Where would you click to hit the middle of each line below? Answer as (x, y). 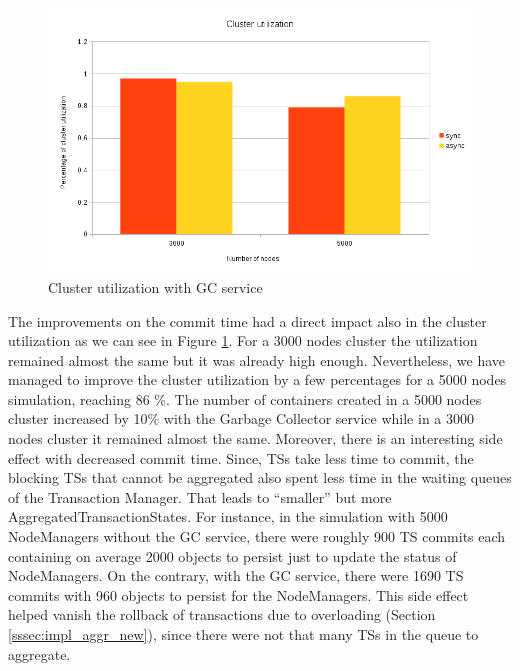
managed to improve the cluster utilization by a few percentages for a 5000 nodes (257, 379)
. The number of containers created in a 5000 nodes (324, 398)
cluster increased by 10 (78, 418)
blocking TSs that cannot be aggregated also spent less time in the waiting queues (260, 477)
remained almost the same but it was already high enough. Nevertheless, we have (257, 359)
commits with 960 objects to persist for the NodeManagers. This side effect (238, 594)
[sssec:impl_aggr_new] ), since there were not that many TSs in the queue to (243, 634)
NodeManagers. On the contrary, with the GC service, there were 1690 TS (236, 575)
